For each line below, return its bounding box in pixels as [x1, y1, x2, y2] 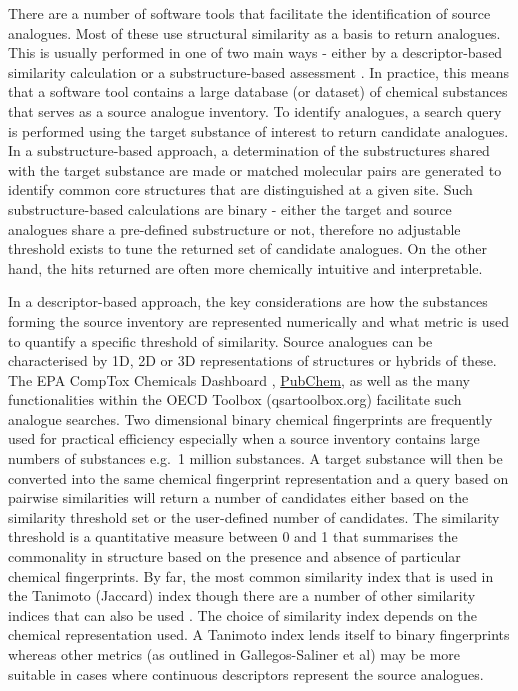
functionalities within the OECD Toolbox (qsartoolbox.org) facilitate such [8, 389, 462, 410]
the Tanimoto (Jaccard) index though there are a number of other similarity [8, 585, 476, 606]
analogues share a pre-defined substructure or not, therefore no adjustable [8, 218, 461, 239]
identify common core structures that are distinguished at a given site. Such [8, 179, 473, 200]
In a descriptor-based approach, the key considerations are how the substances [8, 291, 488, 312]
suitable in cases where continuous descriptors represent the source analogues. [8, 663, 484, 684]
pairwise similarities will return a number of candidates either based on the [8, 487, 469, 508]
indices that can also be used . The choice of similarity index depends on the [8, 604, 478, 625]
